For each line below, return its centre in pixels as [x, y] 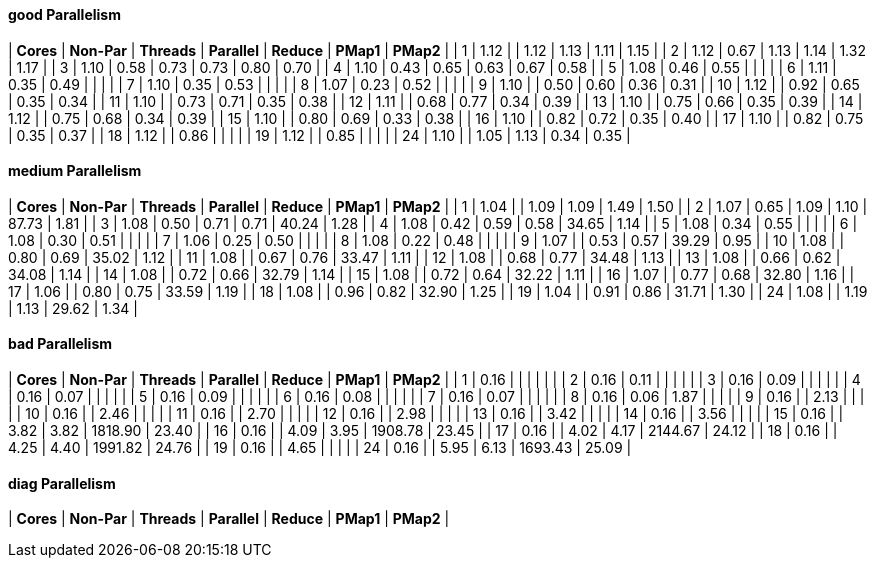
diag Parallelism [62, 483]
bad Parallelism [60, 344]
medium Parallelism [75, 171]
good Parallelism [64, 14]
